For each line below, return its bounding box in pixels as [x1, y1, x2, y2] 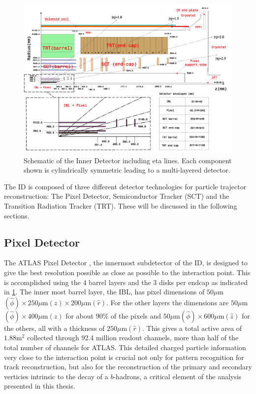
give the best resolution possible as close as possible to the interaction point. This [4, 267, 251, 278]
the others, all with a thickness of [4, 322, 105, 333]
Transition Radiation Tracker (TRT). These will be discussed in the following [4, 201, 237, 211]
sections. [4, 210, 30, 220]
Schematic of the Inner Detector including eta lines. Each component [24, 155, 232, 165]
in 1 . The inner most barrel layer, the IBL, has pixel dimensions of [4, 287, 205, 297]
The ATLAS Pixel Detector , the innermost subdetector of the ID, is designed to [4, 257, 248, 268]
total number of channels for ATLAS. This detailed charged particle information [4, 342, 246, 353]
